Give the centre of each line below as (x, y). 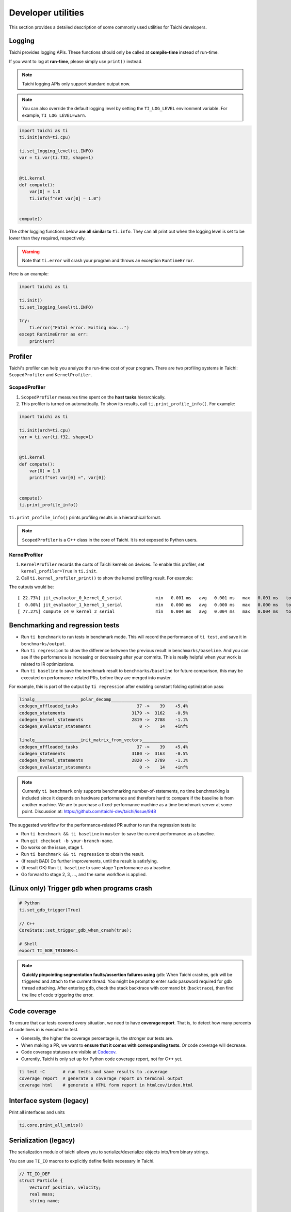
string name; (45, 1201)
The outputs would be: (32, 587)
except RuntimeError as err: (54, 334)
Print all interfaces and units (37, 1112)
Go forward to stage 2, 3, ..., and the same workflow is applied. (84, 875)
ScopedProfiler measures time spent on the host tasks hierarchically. (93, 397)
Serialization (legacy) (42, 1140)
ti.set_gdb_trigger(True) (50, 910)
